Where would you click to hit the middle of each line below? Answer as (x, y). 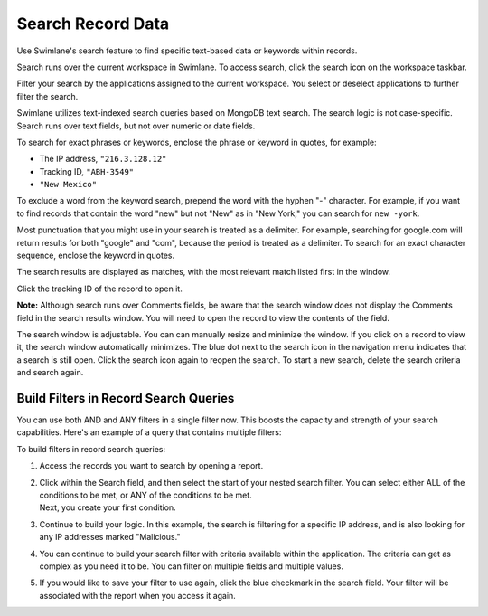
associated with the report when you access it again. (138, 595)
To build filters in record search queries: (91, 449)
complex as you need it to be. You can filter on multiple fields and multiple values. (191, 566)
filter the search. (47, 96)
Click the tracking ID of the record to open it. (99, 289)
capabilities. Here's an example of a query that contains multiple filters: (149, 432)
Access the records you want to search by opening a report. (151, 466)
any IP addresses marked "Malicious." (110, 537)
